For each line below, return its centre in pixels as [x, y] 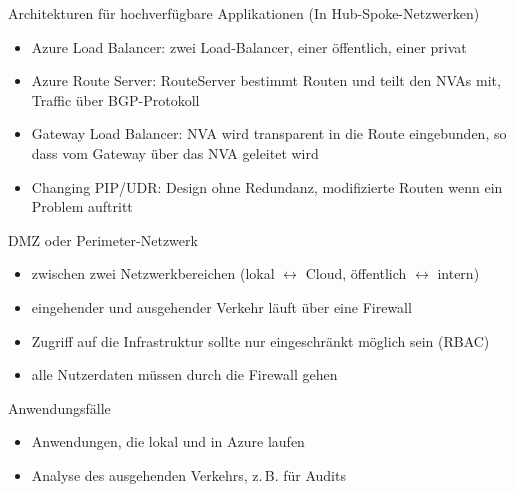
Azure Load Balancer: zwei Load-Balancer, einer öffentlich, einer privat [249, 46]
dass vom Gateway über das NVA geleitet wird [175, 152]
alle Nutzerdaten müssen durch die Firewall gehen [184, 374]
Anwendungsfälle [59, 407]
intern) [458, 273]
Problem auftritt [82, 206]
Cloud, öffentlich [356, 273]
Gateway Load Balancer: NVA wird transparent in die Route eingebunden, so [269, 133]
